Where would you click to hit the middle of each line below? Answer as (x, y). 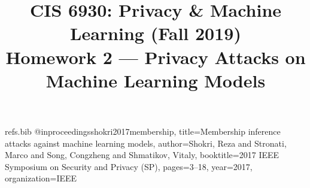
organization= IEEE (41, 178)
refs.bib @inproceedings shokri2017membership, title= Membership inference (143, 131)
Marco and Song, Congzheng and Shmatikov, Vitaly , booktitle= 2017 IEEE (142, 155)
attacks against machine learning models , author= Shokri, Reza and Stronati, (146, 143)
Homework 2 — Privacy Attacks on (156, 57)
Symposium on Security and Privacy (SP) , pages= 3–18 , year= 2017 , (129, 166)
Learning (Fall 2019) (156, 33)
